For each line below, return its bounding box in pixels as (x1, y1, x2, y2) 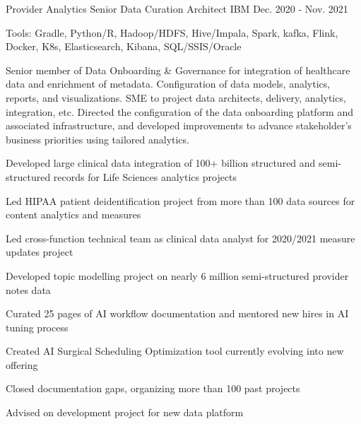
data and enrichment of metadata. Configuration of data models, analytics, (6, 76, 331, 91)
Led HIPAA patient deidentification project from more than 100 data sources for (6, 193, 355, 208)
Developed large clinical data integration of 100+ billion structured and (6, 155, 316, 170)
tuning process (6, 319, 69, 334)
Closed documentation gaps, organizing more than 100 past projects (6, 381, 300, 396)
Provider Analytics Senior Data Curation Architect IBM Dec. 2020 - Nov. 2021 (6, 1, 348, 16)
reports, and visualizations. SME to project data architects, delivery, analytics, (6, 90, 346, 105)
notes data (6, 282, 51, 297)
